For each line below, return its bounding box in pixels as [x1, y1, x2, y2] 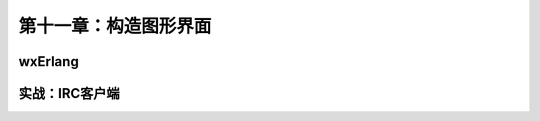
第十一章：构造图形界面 [18, 15, 212, 37]
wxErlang [18, 53, 79, 70]
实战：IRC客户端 [18, 85, 120, 102]
